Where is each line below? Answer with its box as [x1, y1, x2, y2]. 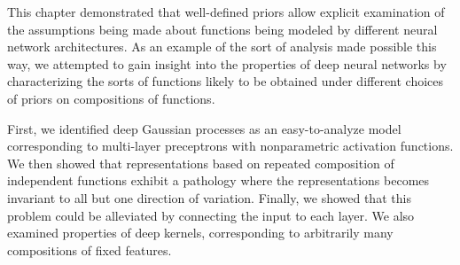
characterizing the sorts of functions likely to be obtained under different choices [7, 72, 444, 90]
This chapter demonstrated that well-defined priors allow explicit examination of [7, 3, 445, 20]
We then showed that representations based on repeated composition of [7, 153, 394, 172]
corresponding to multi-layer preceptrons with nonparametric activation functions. [7, 136, 454, 155]
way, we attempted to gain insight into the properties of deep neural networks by [7, 54, 447, 73]
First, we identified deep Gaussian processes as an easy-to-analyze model [7, 119, 402, 137]
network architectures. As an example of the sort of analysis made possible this [7, 37, 437, 56]
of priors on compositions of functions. [7, 89, 215, 107]
